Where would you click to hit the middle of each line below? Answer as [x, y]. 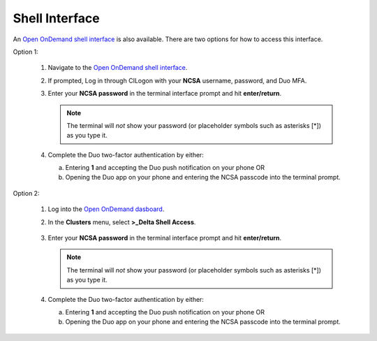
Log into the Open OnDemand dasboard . [106, 209]
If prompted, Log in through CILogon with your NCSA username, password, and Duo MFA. [177, 80]
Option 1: [25, 52]
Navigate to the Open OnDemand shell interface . [118, 68]
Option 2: [26, 193]
